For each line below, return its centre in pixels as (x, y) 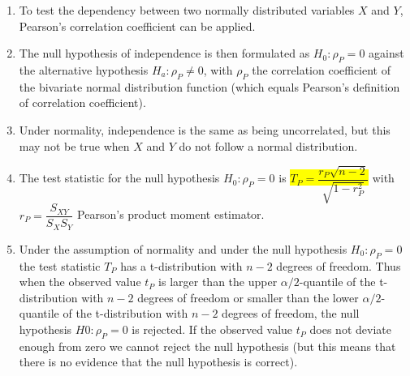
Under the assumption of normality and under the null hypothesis (183, 248)
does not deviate (350, 329)
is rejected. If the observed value (212, 329)
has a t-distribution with (181, 265)
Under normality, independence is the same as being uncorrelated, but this (205, 129)
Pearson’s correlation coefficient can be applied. (137, 26)
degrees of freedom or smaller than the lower (248, 297)
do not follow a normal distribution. (268, 145)
